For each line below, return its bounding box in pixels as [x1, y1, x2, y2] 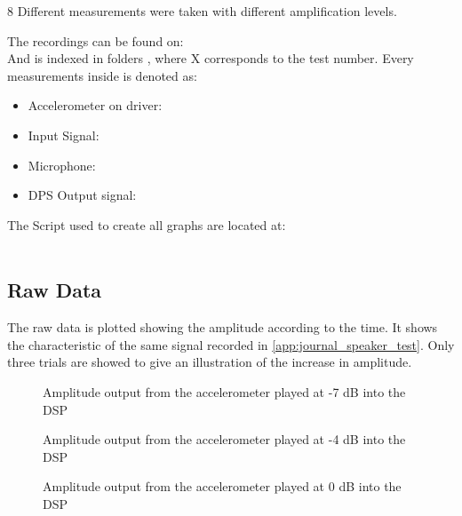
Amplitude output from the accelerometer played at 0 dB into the [43, 477, 402, 496]
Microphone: [28, 155, 96, 174]
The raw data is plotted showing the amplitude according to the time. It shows [7, 318, 438, 337]
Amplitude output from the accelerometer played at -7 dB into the [43, 382, 406, 401]
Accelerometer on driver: [28, 96, 163, 115]
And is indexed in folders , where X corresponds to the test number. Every [7, 49, 414, 67]
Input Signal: [28, 125, 100, 144]
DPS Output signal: [28, 186, 137, 204]
